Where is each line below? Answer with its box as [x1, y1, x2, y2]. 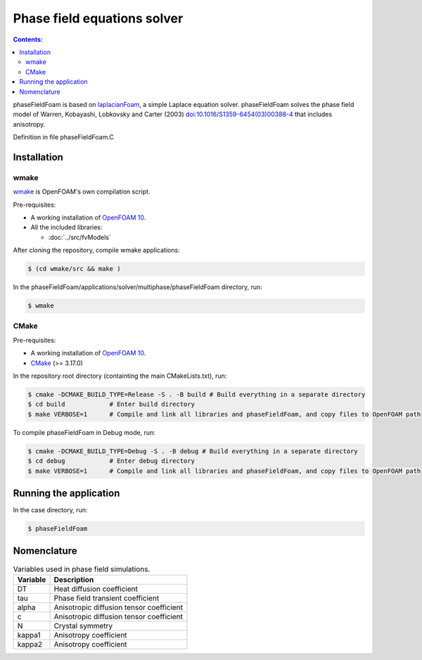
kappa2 [17, 639, 42, 649]
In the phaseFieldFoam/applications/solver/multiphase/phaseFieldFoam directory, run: [13, 283, 263, 291]
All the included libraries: [30, 223, 103, 231]
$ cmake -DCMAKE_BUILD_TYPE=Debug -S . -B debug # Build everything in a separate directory [27, 447, 358, 455]
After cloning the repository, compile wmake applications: [13, 246, 180, 255]
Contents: [13, 35, 44, 44]
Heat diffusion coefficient [53, 584, 139, 594]
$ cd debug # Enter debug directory [27, 457, 195, 465]
